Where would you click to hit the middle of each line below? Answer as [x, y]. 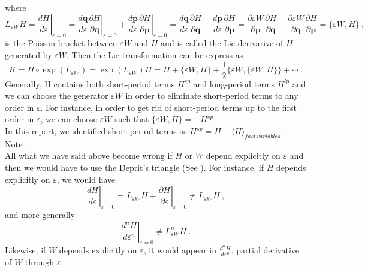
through [40, 262]
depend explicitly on [243, 155]
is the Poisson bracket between [61, 43]
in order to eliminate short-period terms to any [212, 96]
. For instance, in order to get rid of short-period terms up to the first [168, 107]
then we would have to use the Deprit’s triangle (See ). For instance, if [135, 167]
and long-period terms [234, 84]
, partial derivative [265, 250]
